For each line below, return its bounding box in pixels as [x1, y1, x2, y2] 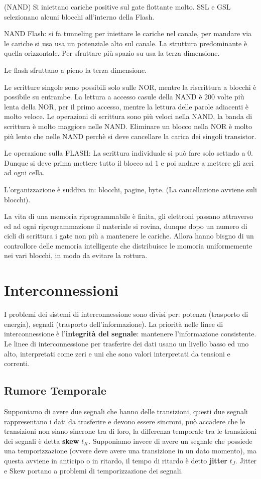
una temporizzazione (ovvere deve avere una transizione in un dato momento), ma [4, 445, 257, 456]
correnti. [4, 358, 30, 369]
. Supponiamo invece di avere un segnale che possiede [88, 435, 252, 446]
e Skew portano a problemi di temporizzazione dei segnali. [4, 465, 183, 475]
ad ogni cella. [4, 167, 45, 178]
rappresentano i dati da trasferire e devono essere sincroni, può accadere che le [4, 416, 245, 426]
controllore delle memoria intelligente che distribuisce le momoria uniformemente [4, 240, 252, 251]
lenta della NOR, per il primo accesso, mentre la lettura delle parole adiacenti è [4, 101, 249, 111]
